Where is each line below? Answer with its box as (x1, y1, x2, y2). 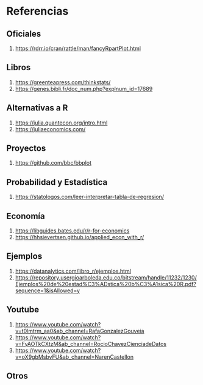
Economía (6, 210, 45, 221)
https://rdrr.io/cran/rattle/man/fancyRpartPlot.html (15, 45, 141, 52)
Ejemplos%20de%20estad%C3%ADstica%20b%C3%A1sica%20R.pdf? (15, 280, 197, 287)
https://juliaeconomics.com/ (15, 125, 86, 132)
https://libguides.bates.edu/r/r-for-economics (15, 227, 130, 234)
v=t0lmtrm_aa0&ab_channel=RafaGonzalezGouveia (15, 327, 144, 334)
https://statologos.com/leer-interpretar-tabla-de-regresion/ (15, 193, 165, 201)
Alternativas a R (6, 103, 68, 113)
